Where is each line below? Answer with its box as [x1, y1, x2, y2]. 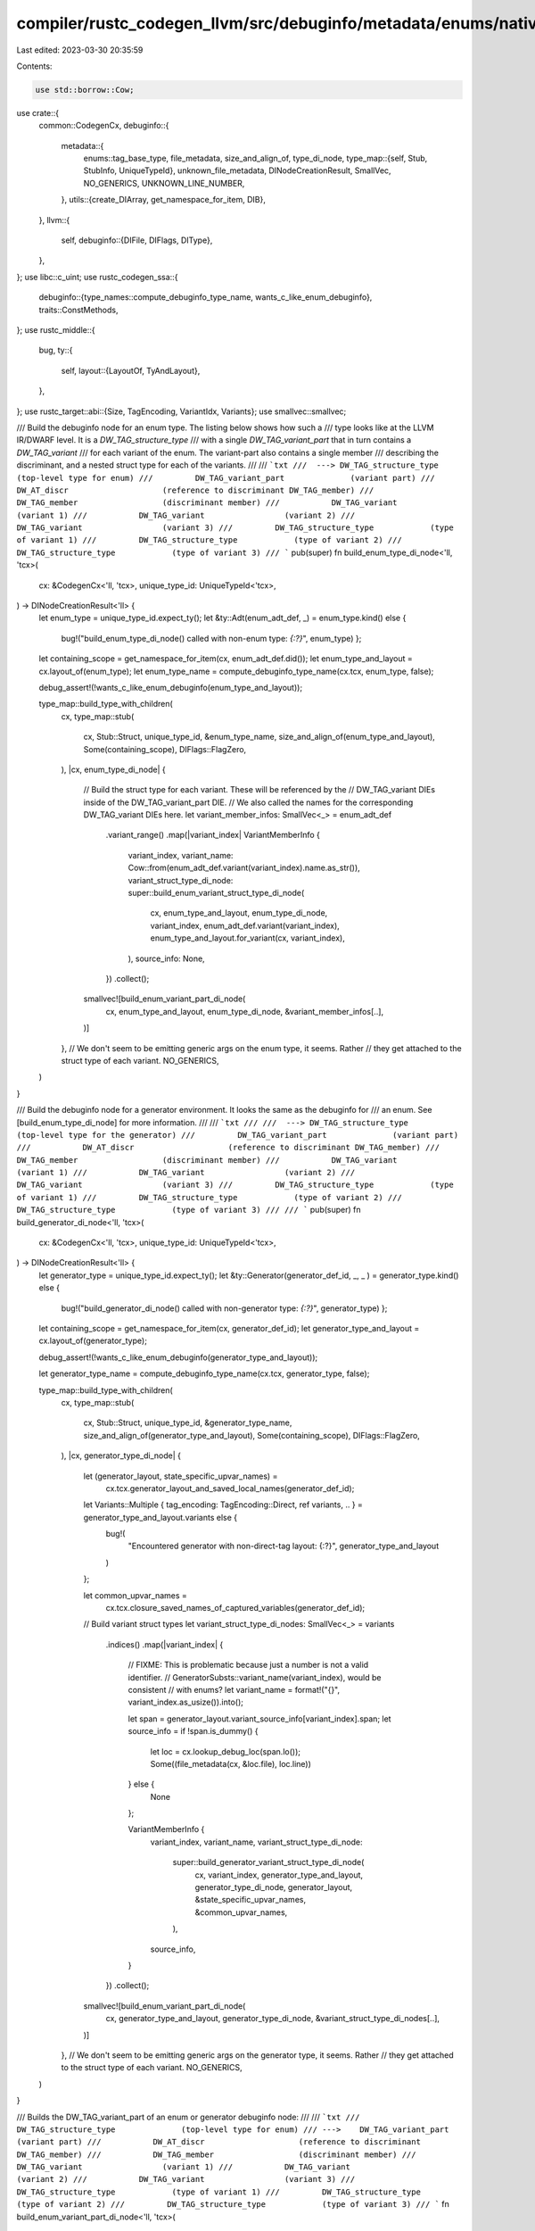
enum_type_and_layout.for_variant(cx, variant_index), [150, 933, 345, 943]
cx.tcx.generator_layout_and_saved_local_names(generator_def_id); [105, 1482, 355, 1494]
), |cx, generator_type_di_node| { [61, 1450, 182, 1461]
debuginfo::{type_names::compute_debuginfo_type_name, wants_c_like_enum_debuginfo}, [38, 292, 373, 303]
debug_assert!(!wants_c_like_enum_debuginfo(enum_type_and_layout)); [38, 682, 303, 693]
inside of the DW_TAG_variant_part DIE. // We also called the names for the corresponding [83, 797, 414, 808]
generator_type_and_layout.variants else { [83, 1512, 238, 1522]
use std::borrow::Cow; [35, 85, 135, 95]
